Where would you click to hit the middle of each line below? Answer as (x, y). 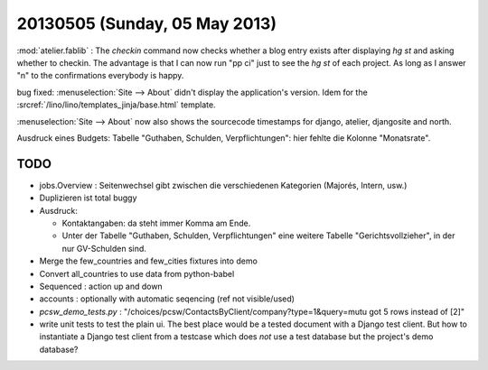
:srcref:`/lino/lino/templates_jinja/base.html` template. (116, 105)
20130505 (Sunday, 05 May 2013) (147, 23)
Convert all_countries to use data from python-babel (137, 273)
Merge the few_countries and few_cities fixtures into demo (148, 261)
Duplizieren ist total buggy (88, 198)
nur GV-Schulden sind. (104, 248)
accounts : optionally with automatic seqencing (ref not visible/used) (167, 299)
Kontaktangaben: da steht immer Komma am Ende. (156, 223)
